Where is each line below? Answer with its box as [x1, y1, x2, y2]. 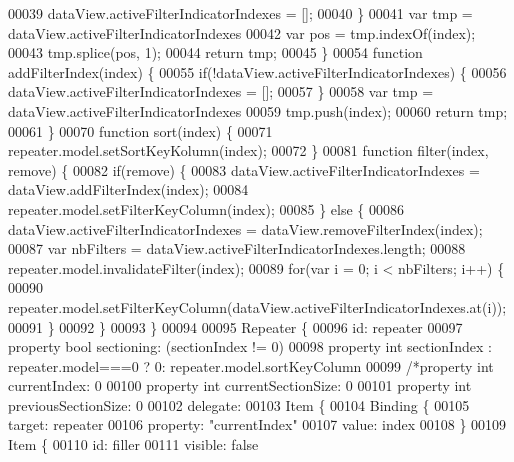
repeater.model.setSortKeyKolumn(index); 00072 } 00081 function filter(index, [8, 140, 489, 161]
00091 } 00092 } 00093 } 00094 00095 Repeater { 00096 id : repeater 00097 [8, 316, 463, 337]
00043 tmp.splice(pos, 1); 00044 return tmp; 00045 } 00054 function [8, 42, 423, 63]
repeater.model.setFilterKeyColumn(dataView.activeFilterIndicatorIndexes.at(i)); [8, 296, 507, 317]
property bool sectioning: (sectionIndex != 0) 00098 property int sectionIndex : [8, 336, 492, 357]
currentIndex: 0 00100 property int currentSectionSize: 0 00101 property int [8, 375, 472, 396]
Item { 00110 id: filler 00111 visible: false [8, 434, 259, 455]
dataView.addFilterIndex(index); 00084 [8, 179, 249, 200]
